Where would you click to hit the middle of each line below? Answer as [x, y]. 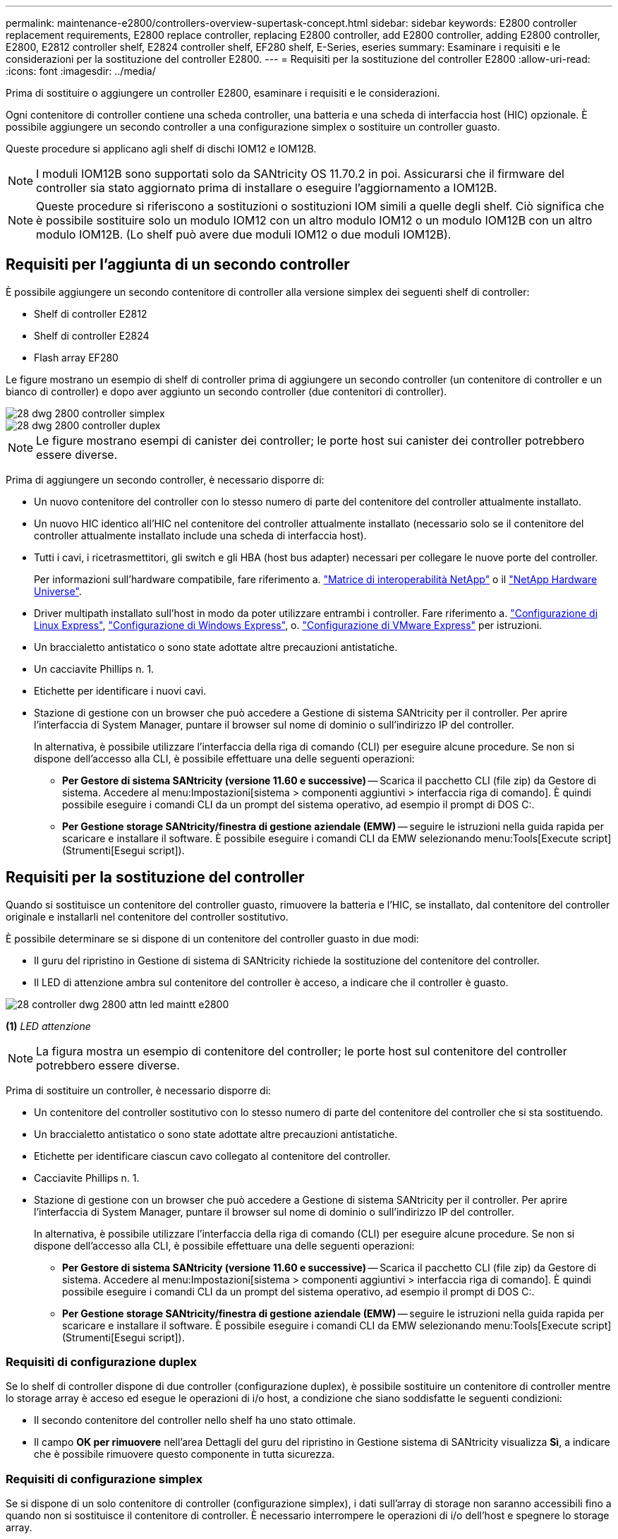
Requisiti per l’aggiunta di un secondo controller [178, 265]
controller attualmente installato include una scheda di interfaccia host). [200, 535]
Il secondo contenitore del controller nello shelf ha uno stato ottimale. [195, 1420]
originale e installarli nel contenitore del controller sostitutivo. [147, 916]
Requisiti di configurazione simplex [104, 1479]
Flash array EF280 [76, 357]
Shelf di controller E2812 [91, 313]
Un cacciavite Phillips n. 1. [94, 669]
